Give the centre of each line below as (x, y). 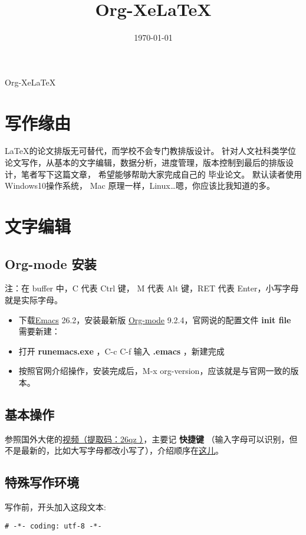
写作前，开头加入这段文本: (55, 507)
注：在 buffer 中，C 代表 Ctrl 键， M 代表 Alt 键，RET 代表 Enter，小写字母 (152, 288)
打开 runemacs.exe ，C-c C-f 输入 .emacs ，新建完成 (121, 351)
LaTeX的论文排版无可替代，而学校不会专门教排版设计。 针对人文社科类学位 (151, 151)
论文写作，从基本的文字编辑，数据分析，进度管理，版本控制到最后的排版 (145, 163)
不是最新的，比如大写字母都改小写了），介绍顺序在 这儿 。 (114, 450)
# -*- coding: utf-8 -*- (53, 526)
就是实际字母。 (34, 299)
